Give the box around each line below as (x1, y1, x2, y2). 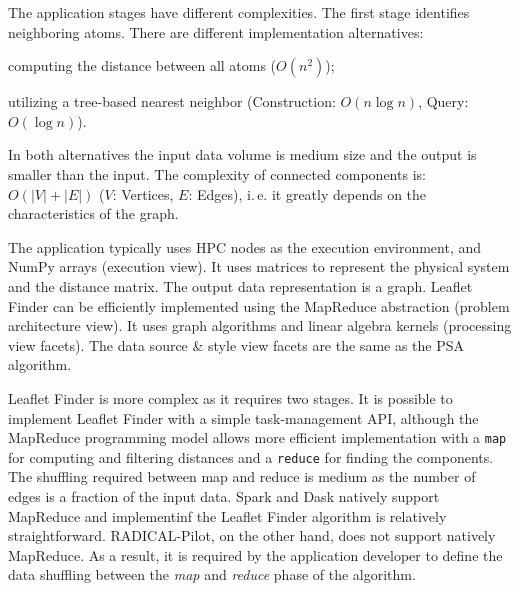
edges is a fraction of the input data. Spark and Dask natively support (8, 486, 440, 506)
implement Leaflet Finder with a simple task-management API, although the (8, 407, 479, 428)
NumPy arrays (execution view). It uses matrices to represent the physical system (8, 256, 510, 277)
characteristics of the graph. (8, 203, 179, 224)
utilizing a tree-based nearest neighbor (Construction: (8, 91, 336, 112)
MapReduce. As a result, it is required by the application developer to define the (8, 544, 503, 565)
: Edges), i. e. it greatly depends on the (188, 183, 427, 204)
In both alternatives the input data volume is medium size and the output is (8, 144, 477, 165)
